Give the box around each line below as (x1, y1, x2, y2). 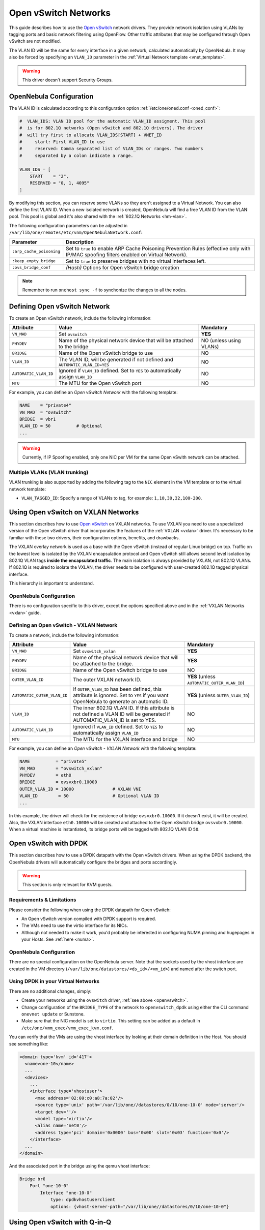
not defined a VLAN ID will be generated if (73, 711, 170, 718)
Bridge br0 (19, 1176, 46, 1182)
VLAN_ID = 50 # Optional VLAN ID (19, 793, 159, 799)
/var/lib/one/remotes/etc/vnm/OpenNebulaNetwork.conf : (9, 229, 142, 236)
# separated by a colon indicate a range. (19, 153, 133, 158)
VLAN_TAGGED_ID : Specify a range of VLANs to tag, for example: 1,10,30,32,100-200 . (21, 495, 202, 501)
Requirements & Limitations (9, 896, 77, 903)
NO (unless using (201, 337, 241, 344)
